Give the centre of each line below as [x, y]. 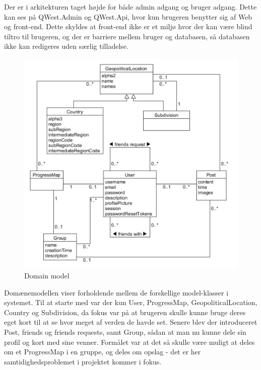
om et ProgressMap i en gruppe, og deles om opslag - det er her [103, 352]
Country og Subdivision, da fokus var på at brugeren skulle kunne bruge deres [125, 312]
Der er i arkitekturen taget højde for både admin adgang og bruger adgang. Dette [130, 7]
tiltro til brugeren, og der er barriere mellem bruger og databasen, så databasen [127, 36]
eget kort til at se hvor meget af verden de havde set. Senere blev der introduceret [131, 322]
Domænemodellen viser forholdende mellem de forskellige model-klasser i [116, 292]
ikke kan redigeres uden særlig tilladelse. [66, 46]
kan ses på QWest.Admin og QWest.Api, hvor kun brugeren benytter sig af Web [128, 16]
